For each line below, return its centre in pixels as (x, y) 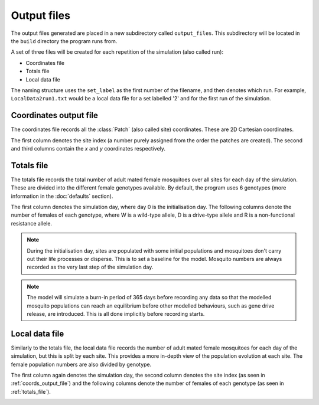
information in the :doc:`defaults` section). (62, 196)
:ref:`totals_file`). (31, 391)
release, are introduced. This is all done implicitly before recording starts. (116, 313)
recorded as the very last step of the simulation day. (90, 267)
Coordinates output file (55, 115)
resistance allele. (32, 223)
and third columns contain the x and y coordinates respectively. (88, 148)
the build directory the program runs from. (64, 41)
